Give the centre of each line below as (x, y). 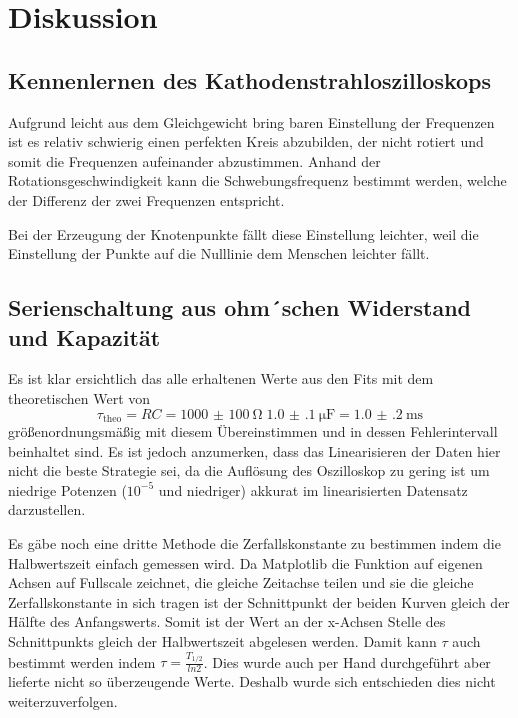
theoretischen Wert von (79, 397)
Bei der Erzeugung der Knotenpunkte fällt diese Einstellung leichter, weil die (243, 233)
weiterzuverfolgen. (63, 700)
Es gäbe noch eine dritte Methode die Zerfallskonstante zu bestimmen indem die (254, 542)
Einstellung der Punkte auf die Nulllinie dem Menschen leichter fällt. (219, 253)
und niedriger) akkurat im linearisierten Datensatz (313, 489)
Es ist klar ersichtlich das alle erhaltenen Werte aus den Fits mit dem (221, 378)
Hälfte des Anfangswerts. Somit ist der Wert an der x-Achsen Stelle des (227, 621)
